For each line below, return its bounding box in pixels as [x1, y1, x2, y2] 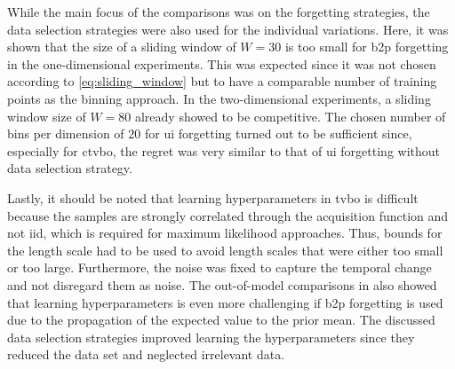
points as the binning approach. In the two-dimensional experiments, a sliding [7, 89, 431, 107]
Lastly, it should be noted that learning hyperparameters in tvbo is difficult [7, 188, 419, 207]
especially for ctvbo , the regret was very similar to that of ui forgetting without [7, 141, 441, 160]
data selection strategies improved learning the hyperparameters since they [7, 327, 415, 346]
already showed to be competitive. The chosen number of [134, 106, 446, 125]
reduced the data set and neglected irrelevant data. [7, 345, 285, 364]
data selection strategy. [7, 159, 132, 177]
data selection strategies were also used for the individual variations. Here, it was [7, 20, 449, 38]
